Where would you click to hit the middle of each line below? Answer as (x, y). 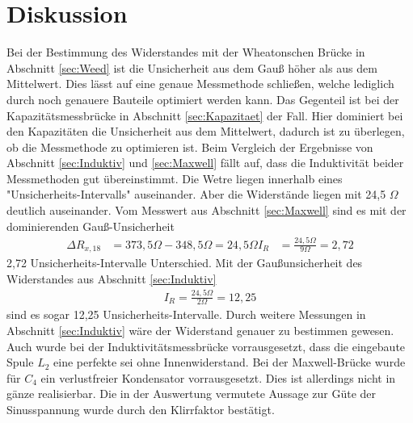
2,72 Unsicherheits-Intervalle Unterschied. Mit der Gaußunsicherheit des (185, 263)
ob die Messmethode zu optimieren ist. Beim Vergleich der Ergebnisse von (190, 147)
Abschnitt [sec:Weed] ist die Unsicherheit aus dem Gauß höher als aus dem (192, 67)
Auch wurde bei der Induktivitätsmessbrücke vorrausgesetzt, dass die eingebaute (206, 346)
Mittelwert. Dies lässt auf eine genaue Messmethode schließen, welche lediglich (200, 84)
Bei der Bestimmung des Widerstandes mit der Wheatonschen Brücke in (186, 52)
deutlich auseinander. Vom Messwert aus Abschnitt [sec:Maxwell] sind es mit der (206, 210)
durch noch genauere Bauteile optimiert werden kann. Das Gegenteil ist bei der (203, 99)
